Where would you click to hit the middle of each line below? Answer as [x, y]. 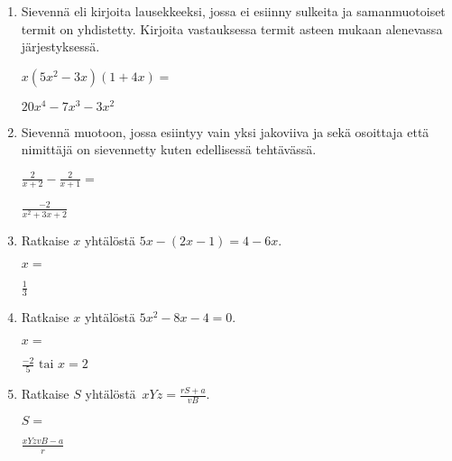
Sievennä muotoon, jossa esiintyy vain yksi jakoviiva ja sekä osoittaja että [225, 131]
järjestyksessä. [60, 46]
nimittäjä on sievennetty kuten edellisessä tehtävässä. [169, 149]
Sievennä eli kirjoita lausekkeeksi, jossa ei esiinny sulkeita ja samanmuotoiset [233, 11]
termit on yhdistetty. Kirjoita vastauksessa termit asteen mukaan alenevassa [232, 28]
